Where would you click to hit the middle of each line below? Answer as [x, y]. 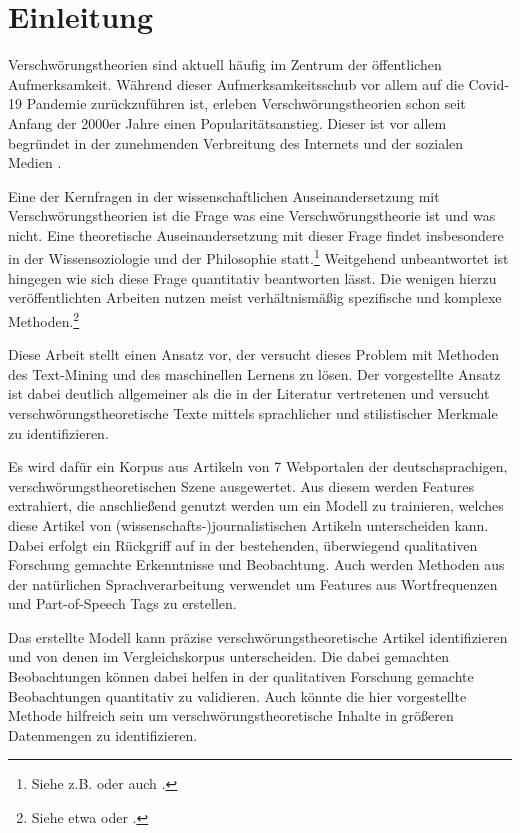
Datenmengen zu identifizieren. [103, 734]
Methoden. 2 [44, 319]
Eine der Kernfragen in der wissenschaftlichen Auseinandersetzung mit [224, 195]
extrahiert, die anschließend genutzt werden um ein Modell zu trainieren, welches [256, 505]
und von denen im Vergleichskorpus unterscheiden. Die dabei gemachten [229, 656]
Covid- [489, 83]
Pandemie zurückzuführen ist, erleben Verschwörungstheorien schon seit [246, 103]
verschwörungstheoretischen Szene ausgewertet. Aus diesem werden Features [241, 485]
